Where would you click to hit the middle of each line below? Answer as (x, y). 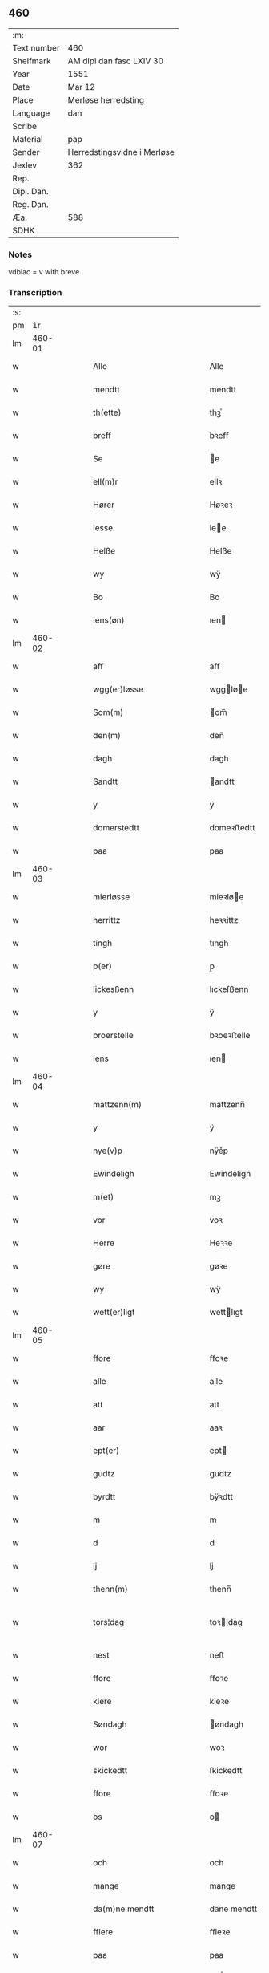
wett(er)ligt (114, 1313)
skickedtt (110, 1771)
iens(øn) (109, 620)
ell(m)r (106, 482)
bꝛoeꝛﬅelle (230, 1036)
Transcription (35, 293)
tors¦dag (109, 1622)
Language (31, 113)
